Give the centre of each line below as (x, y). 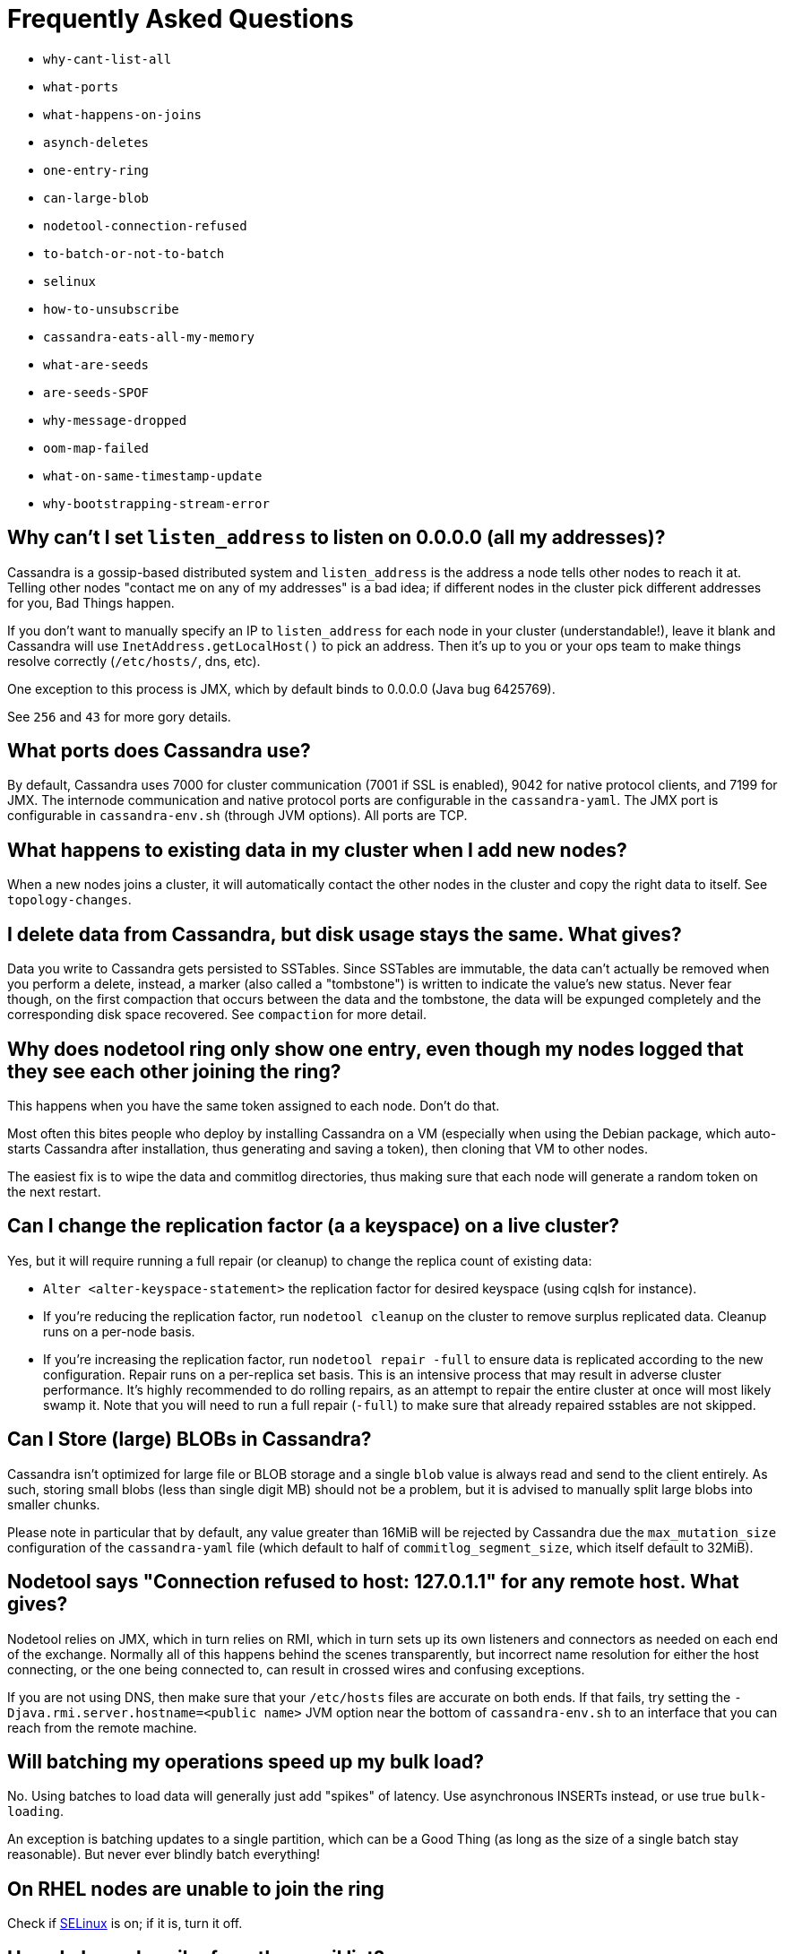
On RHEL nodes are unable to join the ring (196, 1889)
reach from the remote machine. (102, 1727)
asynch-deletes (96, 142)
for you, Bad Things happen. (91, 602)
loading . (36, 1811)
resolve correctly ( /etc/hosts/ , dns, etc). (134, 661)
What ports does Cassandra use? (159, 751)
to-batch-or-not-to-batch (134, 253)
